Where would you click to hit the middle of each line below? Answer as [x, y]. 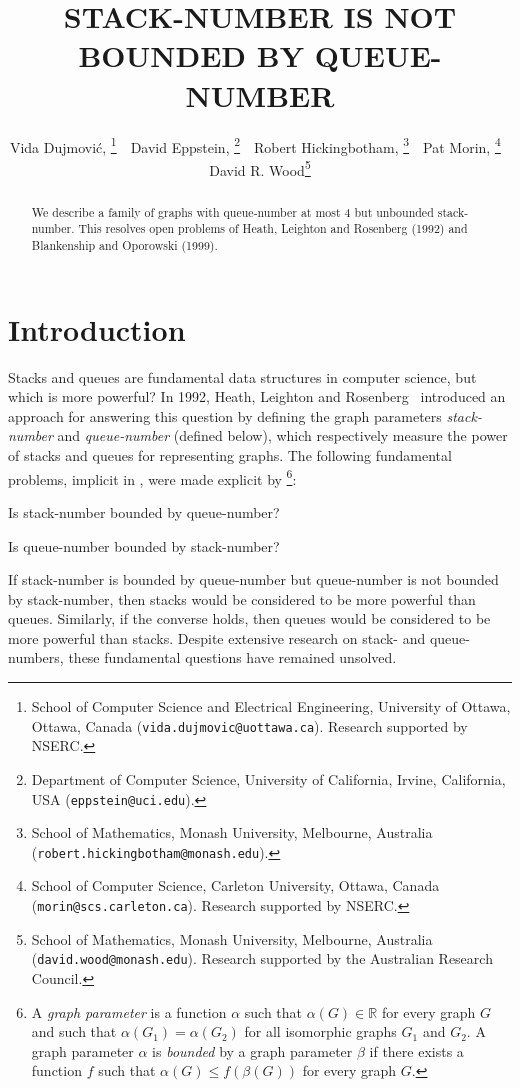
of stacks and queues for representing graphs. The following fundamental [230, 455]
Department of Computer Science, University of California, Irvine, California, [268, 778]
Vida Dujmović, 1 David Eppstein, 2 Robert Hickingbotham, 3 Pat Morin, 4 [255, 145]
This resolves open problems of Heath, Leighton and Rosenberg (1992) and [273, 228]
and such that [74, 1031]
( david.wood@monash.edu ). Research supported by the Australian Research [262, 958]
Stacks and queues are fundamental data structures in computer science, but [242, 376]
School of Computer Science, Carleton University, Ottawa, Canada [235, 885]
